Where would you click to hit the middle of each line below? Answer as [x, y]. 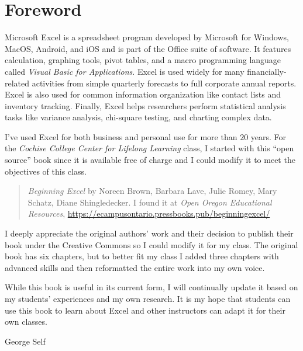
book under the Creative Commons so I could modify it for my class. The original [151, 244]
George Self [25, 341]
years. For [268, 136]
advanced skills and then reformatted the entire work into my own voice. [135, 267]
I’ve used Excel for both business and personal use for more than [121, 136]
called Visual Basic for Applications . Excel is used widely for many [125, 71]
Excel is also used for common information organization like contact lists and [143, 94]
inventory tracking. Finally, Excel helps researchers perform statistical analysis [145, 105]
